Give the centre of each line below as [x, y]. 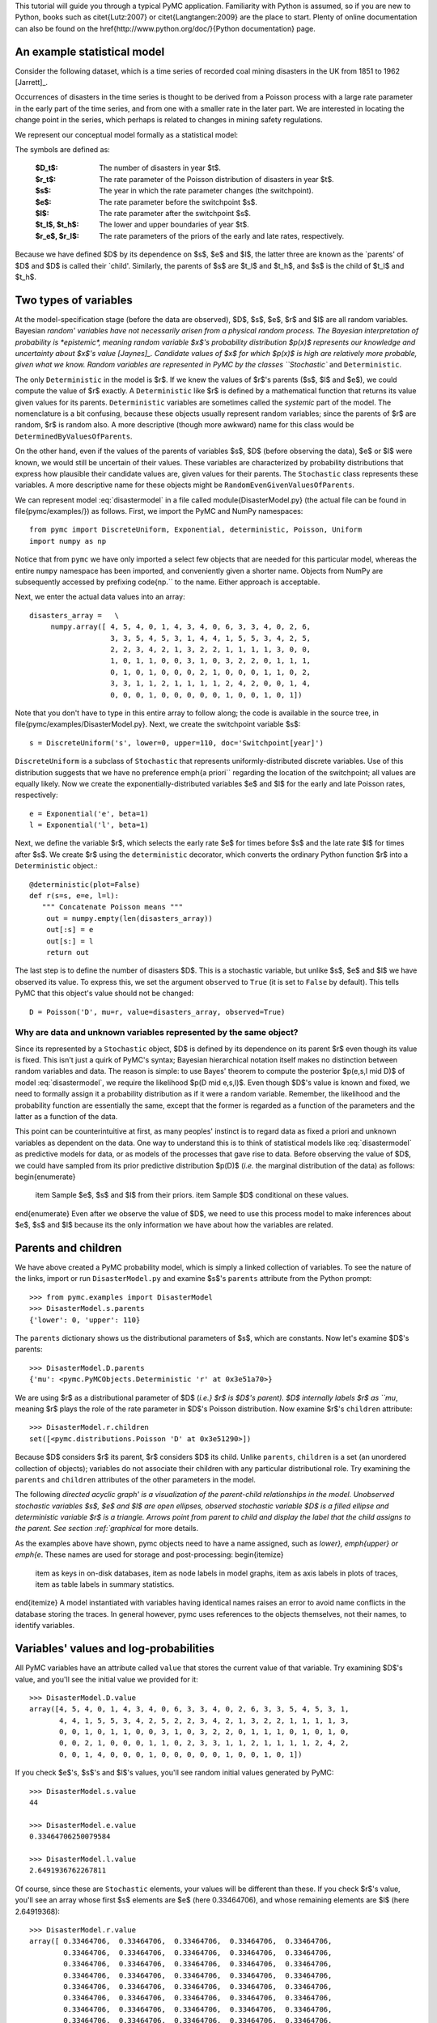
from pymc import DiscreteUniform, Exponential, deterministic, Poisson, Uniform [196, 530]
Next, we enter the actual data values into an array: [100, 597]
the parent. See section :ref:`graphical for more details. [106, 1529]
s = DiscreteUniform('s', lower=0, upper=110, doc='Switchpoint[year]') [176, 743]
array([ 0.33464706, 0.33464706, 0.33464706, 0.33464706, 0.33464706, [181, 1941]
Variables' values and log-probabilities [115, 1649]
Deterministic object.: [56, 866]
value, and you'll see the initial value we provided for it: [106, 1679]
